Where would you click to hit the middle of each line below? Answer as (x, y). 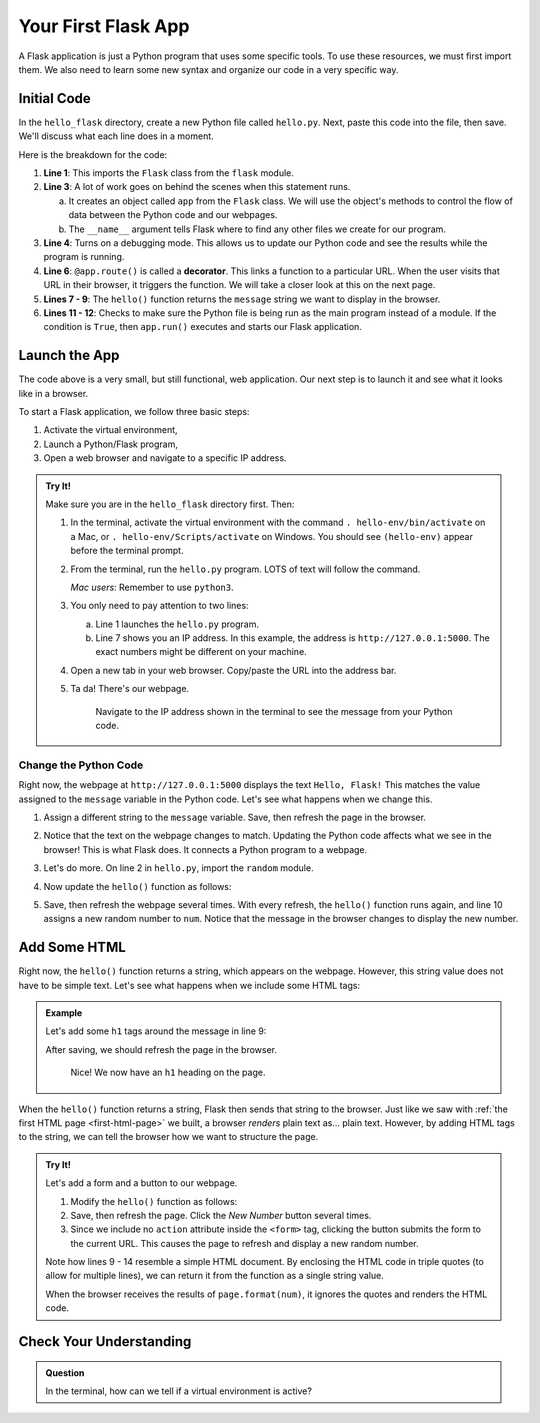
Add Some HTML (72, 947)
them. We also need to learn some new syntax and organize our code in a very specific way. (208, 69)
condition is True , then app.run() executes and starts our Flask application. (202, 327)
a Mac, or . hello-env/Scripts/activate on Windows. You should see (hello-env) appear (272, 536)
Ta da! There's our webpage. (130, 689)
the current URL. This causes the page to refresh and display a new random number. (244, 1243)
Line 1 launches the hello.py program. (177, 624)
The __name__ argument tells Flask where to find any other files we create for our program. (257, 229)
